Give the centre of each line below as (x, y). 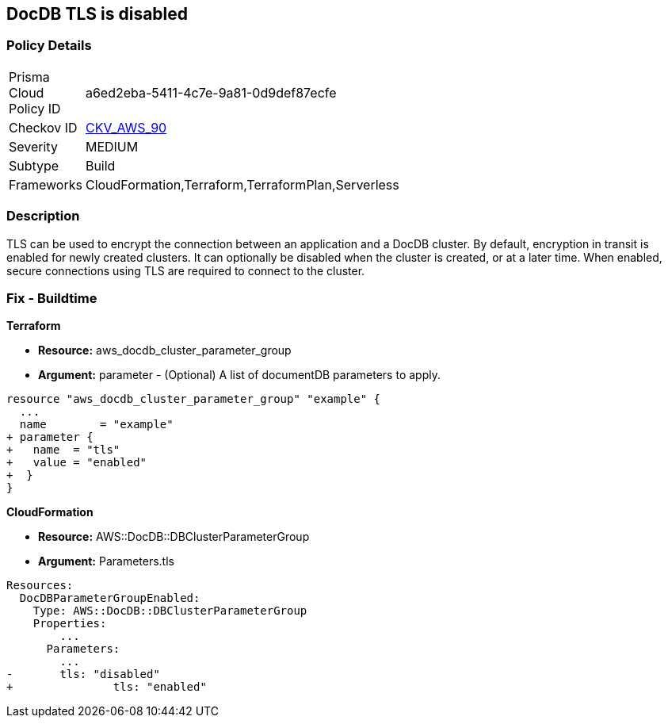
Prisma (29, 77)
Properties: (70, 624)
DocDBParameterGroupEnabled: (110, 598)
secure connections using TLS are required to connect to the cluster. (186, 270)
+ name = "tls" (63, 450)
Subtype (34, 165)
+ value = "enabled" (77, 463)
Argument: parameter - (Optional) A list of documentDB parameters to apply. (239, 375)
